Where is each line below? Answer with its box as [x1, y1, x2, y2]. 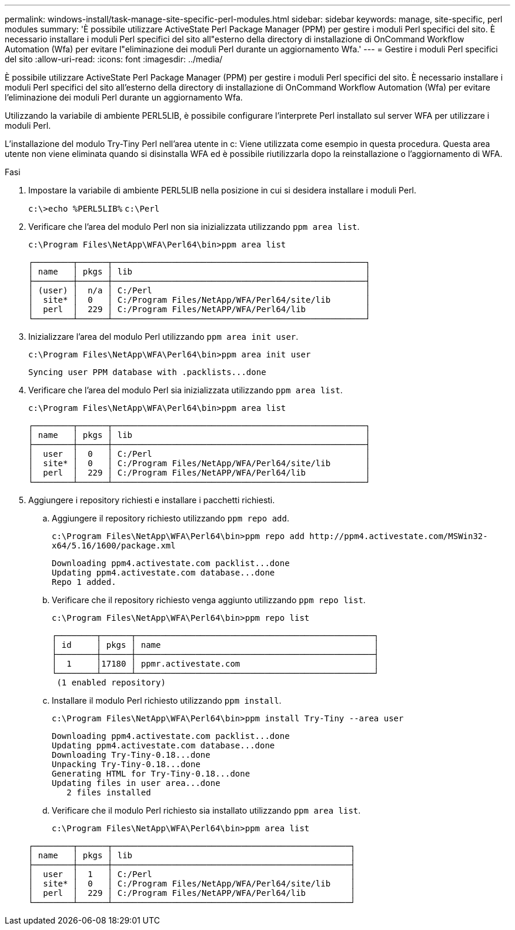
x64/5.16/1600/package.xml [52, 541, 176, 550]
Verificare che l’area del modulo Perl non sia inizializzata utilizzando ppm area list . [28, 222, 360, 232]
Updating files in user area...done [52, 778, 220, 788]
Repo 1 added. [52, 577, 116, 587]
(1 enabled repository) [56, 678, 166, 687]
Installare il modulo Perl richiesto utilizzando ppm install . [52, 695, 282, 705]
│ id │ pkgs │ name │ [52, 640, 379, 650]
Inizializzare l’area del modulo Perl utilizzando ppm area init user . [28, 332, 299, 342]
